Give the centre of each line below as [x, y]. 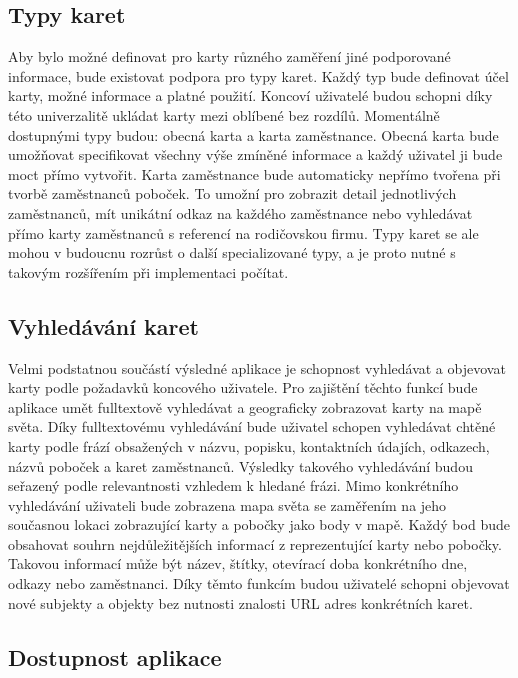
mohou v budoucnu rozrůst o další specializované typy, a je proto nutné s [232, 252]
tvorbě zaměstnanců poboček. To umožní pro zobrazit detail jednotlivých [232, 193]
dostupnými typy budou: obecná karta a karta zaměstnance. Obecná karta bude [253, 134]
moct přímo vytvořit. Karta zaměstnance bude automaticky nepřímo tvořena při [254, 173]
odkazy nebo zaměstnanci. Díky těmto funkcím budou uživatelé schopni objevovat [259, 583]
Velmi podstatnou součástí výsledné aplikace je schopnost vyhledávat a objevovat [257, 367]
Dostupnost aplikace [115, 656]
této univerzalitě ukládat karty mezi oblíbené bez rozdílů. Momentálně [224, 114]
